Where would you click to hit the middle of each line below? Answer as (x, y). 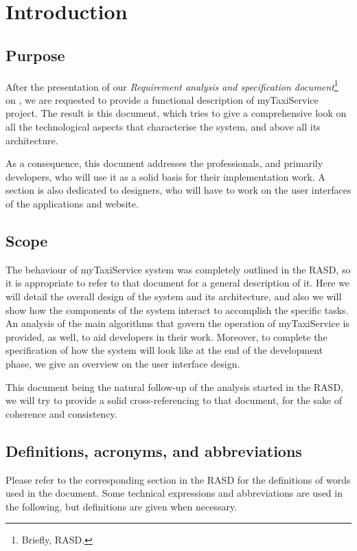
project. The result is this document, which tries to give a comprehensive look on (176, 113)
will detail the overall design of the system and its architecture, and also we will (174, 296)
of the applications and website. (72, 203)
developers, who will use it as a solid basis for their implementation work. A (165, 176)
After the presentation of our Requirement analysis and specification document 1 (172, 85)
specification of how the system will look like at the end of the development (164, 350)
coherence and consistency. (61, 413)
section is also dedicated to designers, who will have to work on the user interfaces (178, 190)
